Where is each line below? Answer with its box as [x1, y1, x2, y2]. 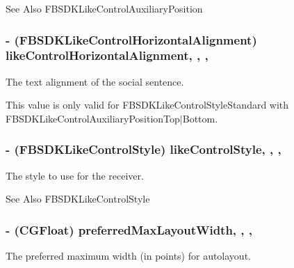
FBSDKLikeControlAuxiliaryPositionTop [6, 111, 180, 125]
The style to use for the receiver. [6, 168, 144, 182]
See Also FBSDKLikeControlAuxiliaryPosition [6, 1, 203, 15]
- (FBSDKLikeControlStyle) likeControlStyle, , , [6, 141, 281, 158]
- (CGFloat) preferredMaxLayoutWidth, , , [6, 221, 253, 238]
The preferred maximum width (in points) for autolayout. [6, 249, 251, 263]
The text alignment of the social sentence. [6, 74, 184, 88]
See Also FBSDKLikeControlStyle [6, 191, 150, 206]
